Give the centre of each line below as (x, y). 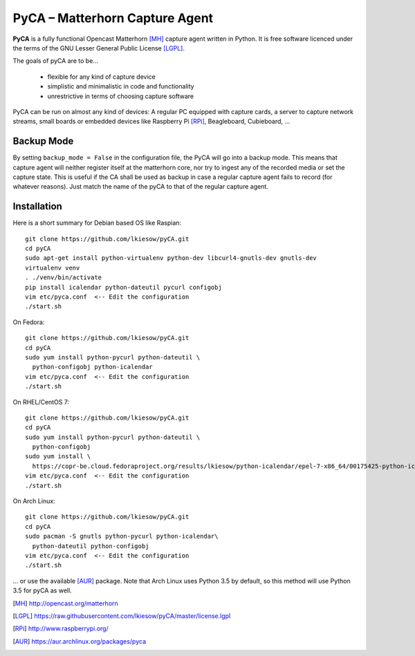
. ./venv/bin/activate (64, 278)
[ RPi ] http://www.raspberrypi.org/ (61, 628)
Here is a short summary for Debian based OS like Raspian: (97, 223)
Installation (37, 206)
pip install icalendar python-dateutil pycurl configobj (124, 287)
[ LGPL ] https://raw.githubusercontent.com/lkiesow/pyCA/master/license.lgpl (122, 616)
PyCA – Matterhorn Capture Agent (113, 18)
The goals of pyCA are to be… (55, 61)
